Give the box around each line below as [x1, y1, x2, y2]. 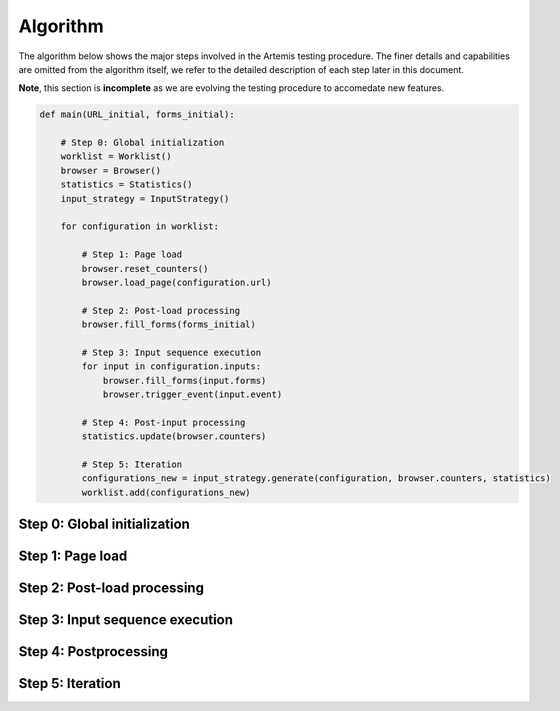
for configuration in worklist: [60, 221, 220, 232]
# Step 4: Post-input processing [81, 416, 246, 428]
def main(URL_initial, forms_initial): [39, 109, 235, 120]
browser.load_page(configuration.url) [81, 277, 272, 288]
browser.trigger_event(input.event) [102, 389, 283, 400]
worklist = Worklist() [60, 151, 172, 162]
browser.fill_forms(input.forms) [102, 375, 267, 386]
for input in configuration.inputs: [81, 361, 262, 372]
